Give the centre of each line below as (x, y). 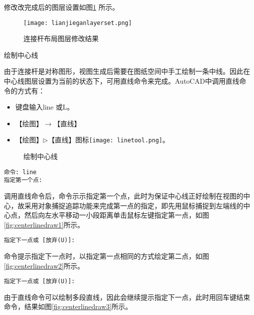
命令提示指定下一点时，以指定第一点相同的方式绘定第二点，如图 (106, 256)
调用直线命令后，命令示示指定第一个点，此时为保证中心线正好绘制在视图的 (124, 195)
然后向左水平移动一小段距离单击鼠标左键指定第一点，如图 (116, 215)
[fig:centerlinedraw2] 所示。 (44, 265)
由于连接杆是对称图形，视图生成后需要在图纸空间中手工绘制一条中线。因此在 (127, 71)
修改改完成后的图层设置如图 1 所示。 (62, 7)
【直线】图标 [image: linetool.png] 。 (109, 140)
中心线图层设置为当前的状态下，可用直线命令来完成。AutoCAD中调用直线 (122, 81)
